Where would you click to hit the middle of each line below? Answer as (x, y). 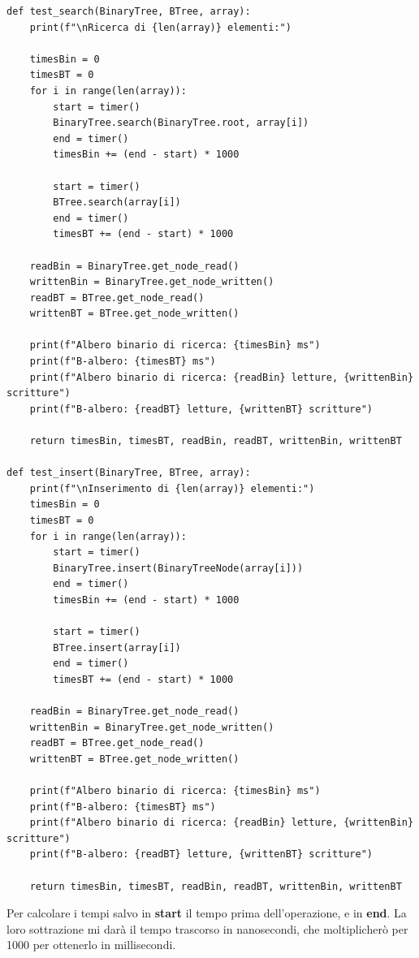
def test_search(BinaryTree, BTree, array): (129, 11)
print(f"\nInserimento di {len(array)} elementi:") (172, 488)
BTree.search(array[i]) (117, 203)
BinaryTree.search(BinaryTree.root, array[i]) (181, 123)
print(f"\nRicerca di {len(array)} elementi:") (160, 27)
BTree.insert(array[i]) (117, 647)
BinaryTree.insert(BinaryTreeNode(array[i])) (178, 568)
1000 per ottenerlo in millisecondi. (91, 945)
